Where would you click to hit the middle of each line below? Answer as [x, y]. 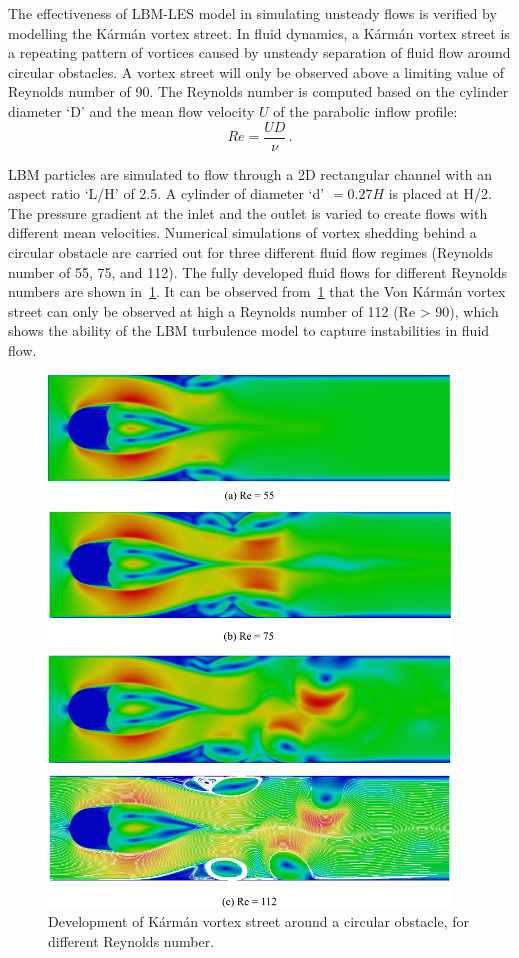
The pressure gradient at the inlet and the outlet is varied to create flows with [248, 212]
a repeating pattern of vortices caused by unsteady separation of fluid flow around [259, 52]
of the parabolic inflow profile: [365, 110]
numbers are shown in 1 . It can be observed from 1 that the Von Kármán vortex [257, 291]
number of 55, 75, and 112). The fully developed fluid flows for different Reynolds [258, 271]
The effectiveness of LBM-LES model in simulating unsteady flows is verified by [252, 13]
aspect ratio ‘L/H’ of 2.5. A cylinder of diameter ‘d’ [166, 193]
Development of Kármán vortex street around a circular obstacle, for [259, 921]
